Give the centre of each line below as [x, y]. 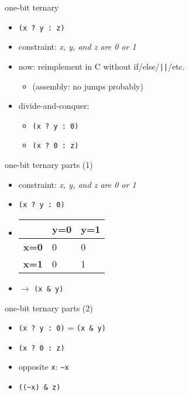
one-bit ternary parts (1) [49, 164]
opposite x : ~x [44, 367]
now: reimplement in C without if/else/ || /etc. [102, 66]
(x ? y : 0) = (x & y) [62, 327]
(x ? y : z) [42, 28]
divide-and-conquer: [54, 106]
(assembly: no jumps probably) [88, 86]
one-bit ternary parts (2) [49, 308]
